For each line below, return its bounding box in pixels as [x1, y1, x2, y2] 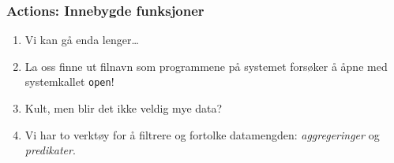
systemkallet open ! [24, 73, 114, 90]
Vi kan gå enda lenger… [24, 31, 139, 48]
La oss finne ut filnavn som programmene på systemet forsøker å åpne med [24, 57, 388, 74]
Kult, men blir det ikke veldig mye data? [24, 100, 223, 117]
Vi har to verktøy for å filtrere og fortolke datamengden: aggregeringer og [24, 126, 380, 143]
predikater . [24, 142, 76, 158]
